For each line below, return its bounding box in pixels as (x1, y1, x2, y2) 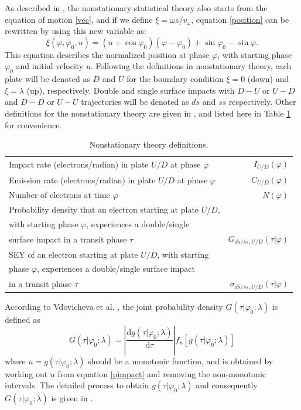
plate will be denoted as (5, 73, 90, 85)
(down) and (247, 73, 289, 85)
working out (5, 367, 48, 380)
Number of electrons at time (9, 189, 110, 201)
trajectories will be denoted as (81, 95, 189, 108)
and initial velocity (16, 60, 84, 72)
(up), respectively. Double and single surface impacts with (26, 84, 235, 96)
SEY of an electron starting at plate (9, 248, 138, 260)
